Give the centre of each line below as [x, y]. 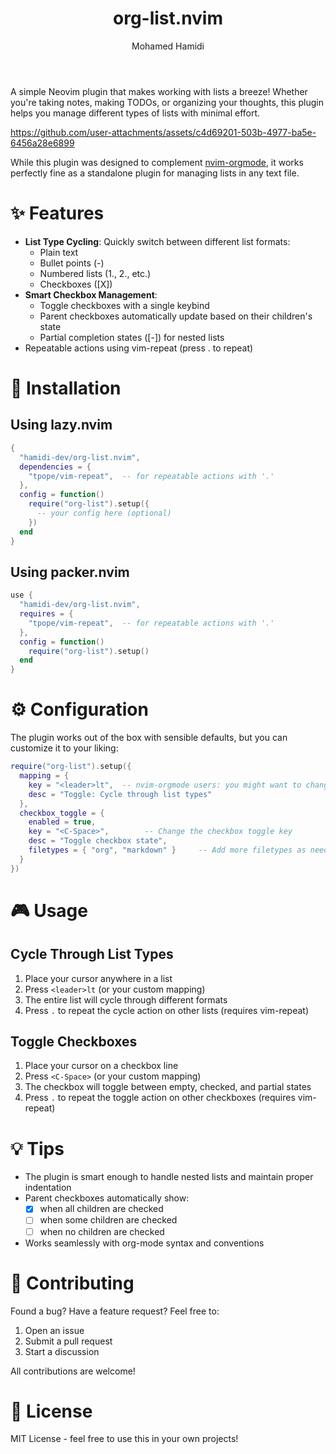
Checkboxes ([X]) [76, 284]
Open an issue [54, 1330]
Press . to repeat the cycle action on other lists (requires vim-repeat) [167, 1010]
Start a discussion [62, 1351]
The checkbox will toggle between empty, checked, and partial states [168, 1087]
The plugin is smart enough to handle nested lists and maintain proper [169, 1177]
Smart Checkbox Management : [91, 294]
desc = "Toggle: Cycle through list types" [120, 794]
